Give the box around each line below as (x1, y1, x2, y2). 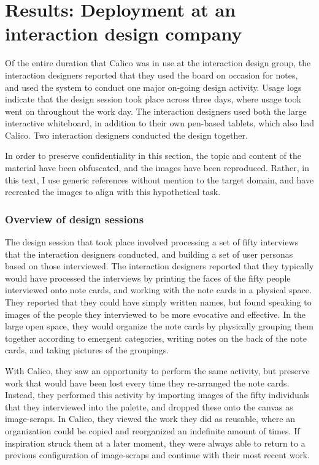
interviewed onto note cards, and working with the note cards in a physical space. (5, 283, 312, 296)
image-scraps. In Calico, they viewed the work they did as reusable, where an (5, 412, 295, 425)
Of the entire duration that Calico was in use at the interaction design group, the (5, 56, 311, 69)
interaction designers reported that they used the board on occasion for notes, (5, 68, 298, 81)
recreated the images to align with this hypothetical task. (5, 185, 221, 198)
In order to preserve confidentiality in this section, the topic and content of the (5, 149, 301, 162)
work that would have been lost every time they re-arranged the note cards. (5, 376, 290, 389)
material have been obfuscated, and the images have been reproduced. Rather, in (5, 161, 309, 174)
